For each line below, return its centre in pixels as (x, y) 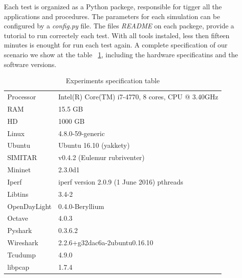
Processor (22, 96)
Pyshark (20, 230)
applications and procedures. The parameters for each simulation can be (112, 16)
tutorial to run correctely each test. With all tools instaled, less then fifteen (117, 35)
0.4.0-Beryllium (81, 206)
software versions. (30, 64)
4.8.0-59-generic (82, 133)
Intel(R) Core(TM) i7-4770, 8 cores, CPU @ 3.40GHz (138, 96)
